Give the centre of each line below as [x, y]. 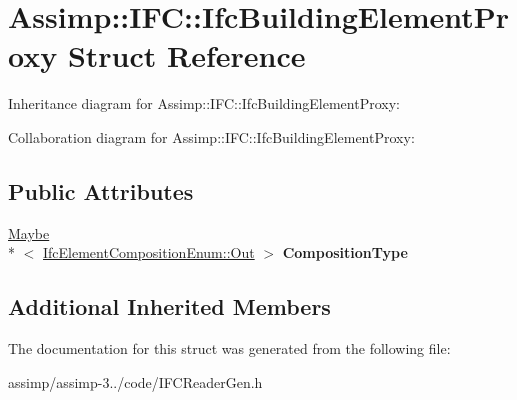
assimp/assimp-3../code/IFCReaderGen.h [135, 381]
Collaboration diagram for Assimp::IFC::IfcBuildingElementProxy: [211, 136]
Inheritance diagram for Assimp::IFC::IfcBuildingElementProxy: [204, 103]
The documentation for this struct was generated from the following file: [229, 348]
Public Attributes [101, 190]
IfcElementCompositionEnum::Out [149, 252]
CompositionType [345, 252]
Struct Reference [186, 55]
